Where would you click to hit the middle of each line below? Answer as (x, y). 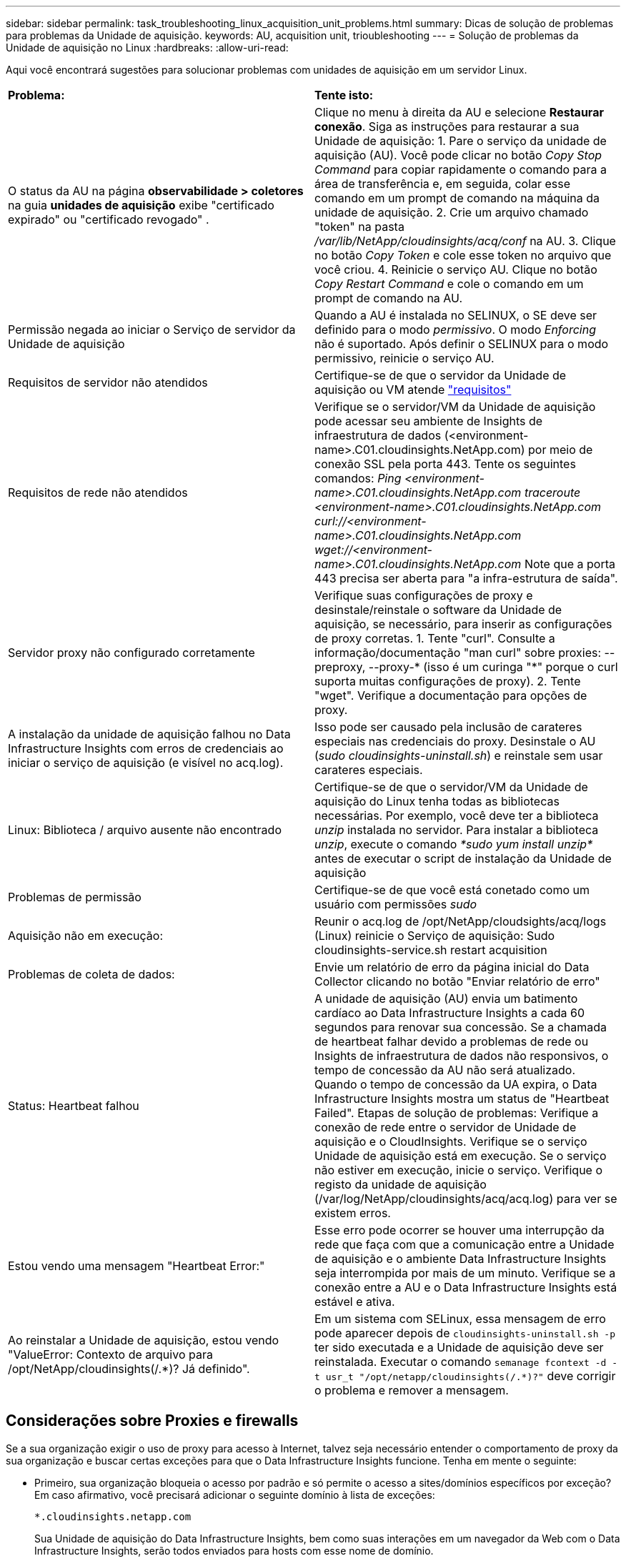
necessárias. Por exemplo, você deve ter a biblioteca (457, 816)
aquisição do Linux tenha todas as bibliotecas (437, 801)
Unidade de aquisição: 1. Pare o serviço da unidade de (461, 141)
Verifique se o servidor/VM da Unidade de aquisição (455, 407)
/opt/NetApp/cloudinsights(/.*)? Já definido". (129, 1369)
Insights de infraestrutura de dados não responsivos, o (462, 1056)
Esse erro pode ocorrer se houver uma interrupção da (459, 1230)
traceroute (552, 492)
